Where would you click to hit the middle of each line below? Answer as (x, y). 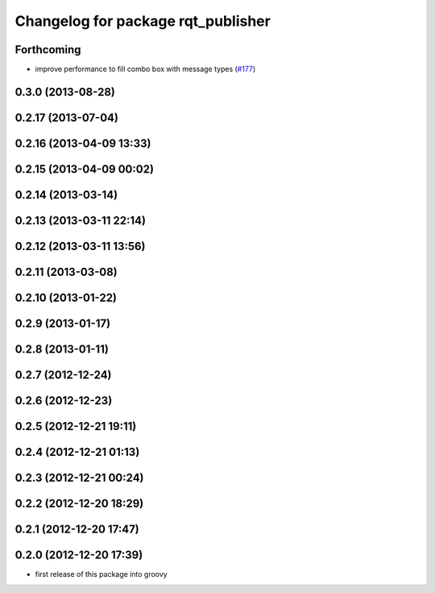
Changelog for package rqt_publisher (143, 21)
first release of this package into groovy (101, 574)
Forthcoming (48, 50)
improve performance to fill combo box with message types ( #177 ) (145, 69)
